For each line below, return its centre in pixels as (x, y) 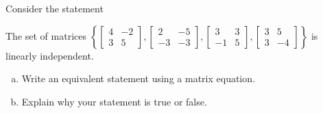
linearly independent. (50, 55)
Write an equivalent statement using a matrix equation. (138, 78)
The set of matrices (46, 35)
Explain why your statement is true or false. (114, 101)
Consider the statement (55, 8)
